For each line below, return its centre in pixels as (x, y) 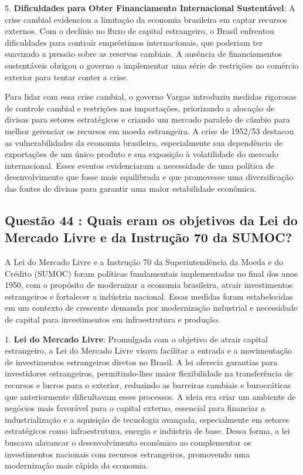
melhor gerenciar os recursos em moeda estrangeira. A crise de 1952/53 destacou (149, 130)
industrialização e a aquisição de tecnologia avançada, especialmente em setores (147, 419)
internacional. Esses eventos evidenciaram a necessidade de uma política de (139, 165)
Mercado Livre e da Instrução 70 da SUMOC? (149, 237)
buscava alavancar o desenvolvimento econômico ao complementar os (128, 442)
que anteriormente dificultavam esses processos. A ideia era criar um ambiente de (150, 396)
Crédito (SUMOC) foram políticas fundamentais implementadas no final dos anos (151, 273)
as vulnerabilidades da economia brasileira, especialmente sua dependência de (144, 142)
